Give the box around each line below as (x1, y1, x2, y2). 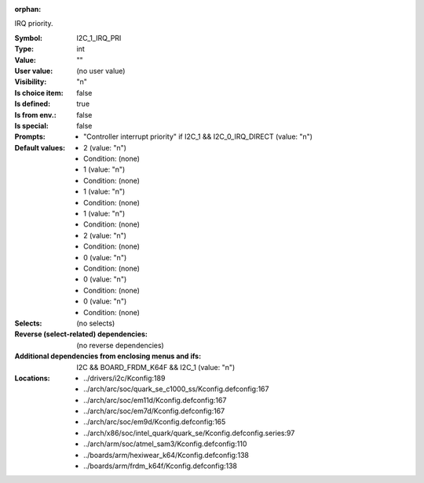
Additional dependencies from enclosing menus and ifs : (14, 351, 202, 361)
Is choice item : (14, 88, 64, 97)
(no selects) (76, 318, 115, 328)
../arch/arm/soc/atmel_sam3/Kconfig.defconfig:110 (83, 439, 247, 448)
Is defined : (14, 99, 51, 109)
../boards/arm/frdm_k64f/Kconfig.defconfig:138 (83, 461, 238, 470)
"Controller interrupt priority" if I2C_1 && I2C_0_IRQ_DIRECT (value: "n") (83, 132, 313, 141)
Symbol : (14, 33, 43, 42)
